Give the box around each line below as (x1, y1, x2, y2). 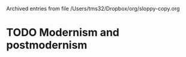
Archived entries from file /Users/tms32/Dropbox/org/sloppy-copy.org (6, 5, 180, 12)
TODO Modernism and (6, 26, 120, 39)
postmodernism (6, 39, 88, 52)
